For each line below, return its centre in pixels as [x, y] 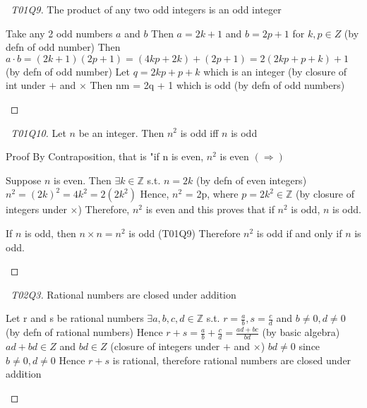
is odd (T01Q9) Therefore [185, 233]
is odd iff [199, 132]
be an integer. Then [121, 132]
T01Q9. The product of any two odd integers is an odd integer [146, 9]
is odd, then [50, 233]
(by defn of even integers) [252, 180]
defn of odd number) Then [63, 47]
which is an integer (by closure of [275, 71]
